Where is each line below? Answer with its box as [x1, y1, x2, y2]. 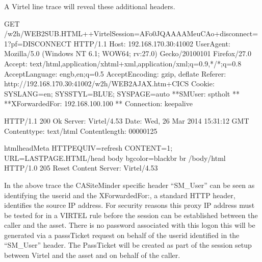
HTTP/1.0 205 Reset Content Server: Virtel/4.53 [4, 162, 158, 173]
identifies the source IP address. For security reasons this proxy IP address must [4, 200, 255, 210]
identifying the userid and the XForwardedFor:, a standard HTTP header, [4, 189, 235, 200]
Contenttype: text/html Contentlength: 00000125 [4, 125, 158, 136]
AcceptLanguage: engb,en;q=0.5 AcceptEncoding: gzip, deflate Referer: [4, 68, 226, 79]
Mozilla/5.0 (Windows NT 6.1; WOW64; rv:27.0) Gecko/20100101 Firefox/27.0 [4, 48, 252, 59]
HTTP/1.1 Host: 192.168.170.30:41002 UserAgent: [73, 38, 230, 49]
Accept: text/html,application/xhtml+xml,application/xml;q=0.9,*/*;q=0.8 [4, 58, 242, 68]
